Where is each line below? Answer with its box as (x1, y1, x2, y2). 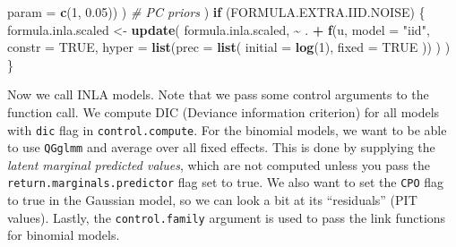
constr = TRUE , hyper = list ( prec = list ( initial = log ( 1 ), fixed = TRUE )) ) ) (7, 38, 451, 56)
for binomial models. (7, 226, 120, 244)
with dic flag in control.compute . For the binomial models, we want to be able (7, 120, 447, 139)
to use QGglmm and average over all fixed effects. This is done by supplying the (7, 138, 435, 157)
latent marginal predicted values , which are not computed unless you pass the (7, 155, 431, 174)
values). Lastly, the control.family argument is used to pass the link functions (7, 208, 446, 226)
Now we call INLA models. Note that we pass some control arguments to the (7, 85, 429, 104)
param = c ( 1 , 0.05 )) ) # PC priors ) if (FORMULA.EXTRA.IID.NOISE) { (7, 3, 426, 21)
